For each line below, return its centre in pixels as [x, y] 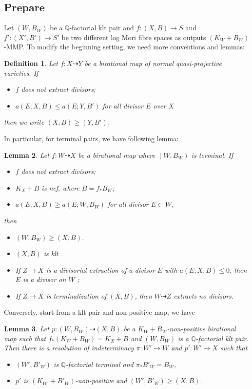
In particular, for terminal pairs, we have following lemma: [91, 138]
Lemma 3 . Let [27, 329]
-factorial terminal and [99, 364]
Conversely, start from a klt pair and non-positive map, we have [99, 312]
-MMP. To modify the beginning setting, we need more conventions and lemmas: [124, 47]
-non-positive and [101, 380]
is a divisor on [45, 279]
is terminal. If [212, 155]
